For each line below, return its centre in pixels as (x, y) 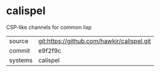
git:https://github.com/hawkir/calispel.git (95, 41)
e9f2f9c (50, 50)
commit (20, 50)
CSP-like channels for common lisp (49, 27)
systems (21, 60)
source (19, 41)
